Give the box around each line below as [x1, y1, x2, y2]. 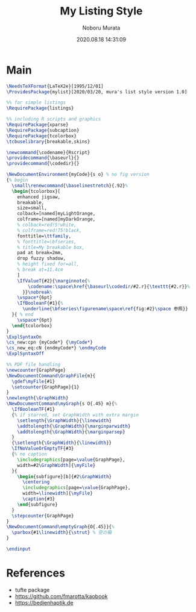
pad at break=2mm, [17, 250, 63, 256]
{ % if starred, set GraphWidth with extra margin [11, 411, 139, 418]
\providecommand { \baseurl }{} [6, 155, 80, 161]
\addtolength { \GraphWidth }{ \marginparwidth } [17, 423, 131, 429]
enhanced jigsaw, [17, 194, 61, 200]
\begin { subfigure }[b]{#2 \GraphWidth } [17, 473, 112, 479]
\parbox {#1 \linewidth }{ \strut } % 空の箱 [11, 529, 112, 535]
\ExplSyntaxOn [6, 334, 42, 340]
